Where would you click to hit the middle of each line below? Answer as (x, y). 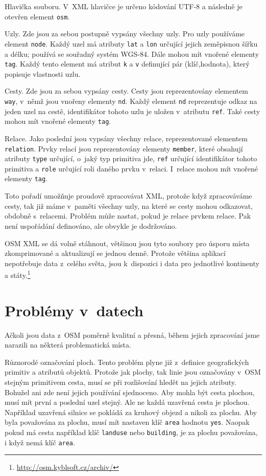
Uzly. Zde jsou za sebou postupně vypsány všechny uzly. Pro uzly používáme (125, 34)
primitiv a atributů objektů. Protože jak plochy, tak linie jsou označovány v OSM (133, 372)
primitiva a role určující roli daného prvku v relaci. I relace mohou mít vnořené (131, 168)
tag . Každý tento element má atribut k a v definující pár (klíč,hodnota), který (127, 64)
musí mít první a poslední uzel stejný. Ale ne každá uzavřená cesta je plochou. (127, 402)
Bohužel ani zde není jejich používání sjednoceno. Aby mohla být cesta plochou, (130, 392)
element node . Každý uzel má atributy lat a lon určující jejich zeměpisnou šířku (131, 43)
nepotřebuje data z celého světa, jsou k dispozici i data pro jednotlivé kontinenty (132, 263)
